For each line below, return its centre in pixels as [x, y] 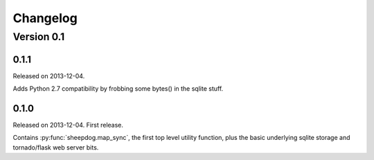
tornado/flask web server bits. [56, 147]
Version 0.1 [39, 37]
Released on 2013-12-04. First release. [68, 125]
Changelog [45, 18]
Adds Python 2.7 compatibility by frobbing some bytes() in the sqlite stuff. [118, 89]
